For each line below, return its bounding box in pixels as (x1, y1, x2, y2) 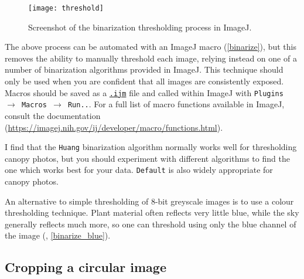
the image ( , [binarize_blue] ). (5, 229, 111, 241)
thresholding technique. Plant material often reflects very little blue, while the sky (5, 206, 299, 219)
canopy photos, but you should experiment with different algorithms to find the (5, 152, 290, 164)
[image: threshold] (28, 4, 104, 12)
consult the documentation (5, 109, 101, 121)
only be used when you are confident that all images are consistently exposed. (5, 75, 284, 87)
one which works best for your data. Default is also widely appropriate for (5, 164, 273, 176)
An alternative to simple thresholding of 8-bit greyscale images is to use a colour (5, 195, 294, 207)
